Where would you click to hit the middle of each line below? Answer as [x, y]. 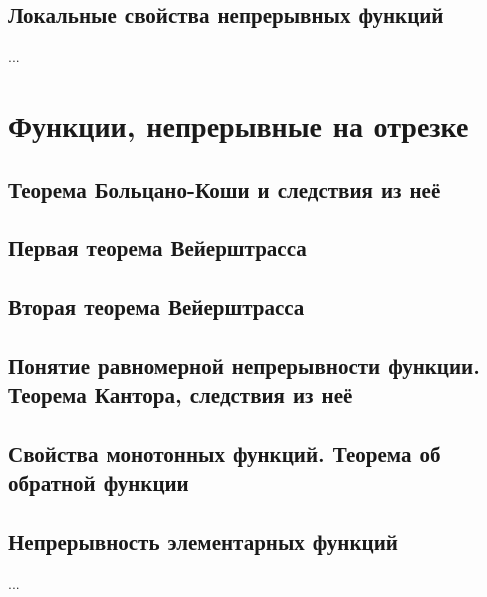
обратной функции [98, 482]
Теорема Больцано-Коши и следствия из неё [224, 188]
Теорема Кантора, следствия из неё [180, 394]
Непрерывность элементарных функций [203, 541]
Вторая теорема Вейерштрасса [156, 306]
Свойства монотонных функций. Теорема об [224, 453]
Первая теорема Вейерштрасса [157, 247]
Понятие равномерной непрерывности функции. [244, 364]
